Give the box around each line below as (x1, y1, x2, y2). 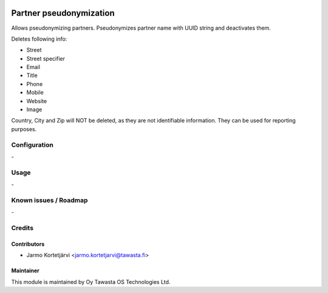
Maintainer (11, 267, 39, 274)
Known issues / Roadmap (11, 196, 88, 204)
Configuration (11, 140, 54, 149)
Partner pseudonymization (11, 8, 115, 18)
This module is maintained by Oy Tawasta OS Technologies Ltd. (11, 278, 171, 285)
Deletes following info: (11, 35, 67, 42)
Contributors (11, 240, 45, 248)
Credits (11, 224, 33, 232)
